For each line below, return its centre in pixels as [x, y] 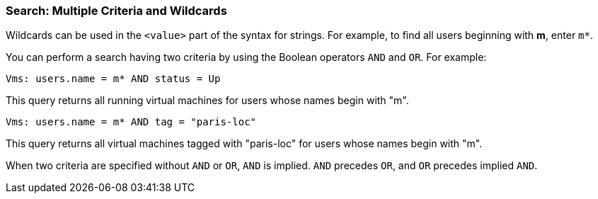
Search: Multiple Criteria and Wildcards [116, 11]
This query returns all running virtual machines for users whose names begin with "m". [207, 101]
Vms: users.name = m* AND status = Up [113, 79]
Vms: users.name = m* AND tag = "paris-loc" [131, 122]
